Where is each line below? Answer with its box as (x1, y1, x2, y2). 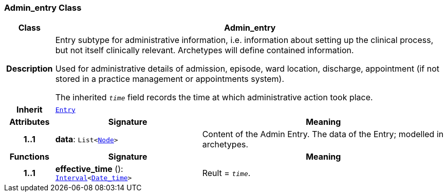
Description (6, 63, 53, 74)
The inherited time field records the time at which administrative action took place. (55, 92, 373, 103)
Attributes (9, 117, 50, 127)
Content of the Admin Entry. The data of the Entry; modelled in (202, 129, 444, 140)
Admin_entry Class (4, 3, 82, 13)
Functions (9, 151, 49, 162)
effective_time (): (55, 164, 123, 175)
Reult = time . (202, 167, 251, 178)
